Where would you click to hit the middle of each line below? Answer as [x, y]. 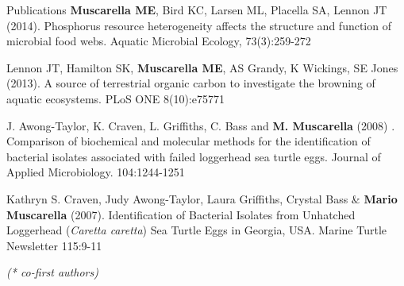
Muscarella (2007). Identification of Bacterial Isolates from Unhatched [181, 214]
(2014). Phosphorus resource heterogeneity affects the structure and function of [199, 25]
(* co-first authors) [52, 272]
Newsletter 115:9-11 [54, 245]
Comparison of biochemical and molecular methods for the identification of [189, 141]
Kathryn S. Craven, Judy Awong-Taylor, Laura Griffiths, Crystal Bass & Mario [202, 198]
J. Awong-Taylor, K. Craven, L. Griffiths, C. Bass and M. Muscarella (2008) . [201, 125]
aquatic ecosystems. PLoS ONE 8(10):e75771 [115, 98]
